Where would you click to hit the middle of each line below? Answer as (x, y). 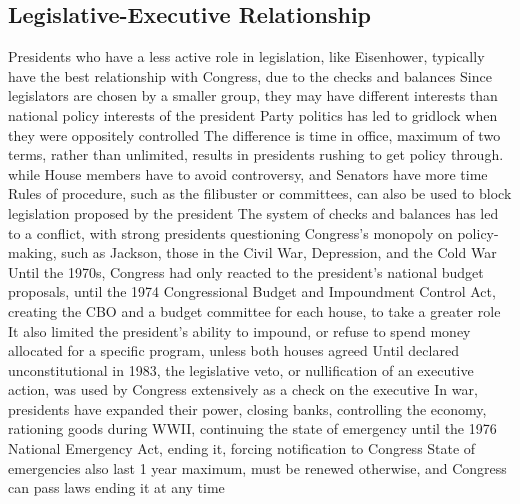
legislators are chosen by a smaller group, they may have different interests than (253, 95)
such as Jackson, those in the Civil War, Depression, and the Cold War (279, 252)
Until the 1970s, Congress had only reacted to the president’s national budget (246, 271)
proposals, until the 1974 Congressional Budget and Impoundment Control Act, (252, 291)
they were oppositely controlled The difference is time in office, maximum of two (254, 134)
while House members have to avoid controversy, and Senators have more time (248, 173)
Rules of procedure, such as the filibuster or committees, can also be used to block (260, 193)
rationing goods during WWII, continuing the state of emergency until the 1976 (252, 428)
